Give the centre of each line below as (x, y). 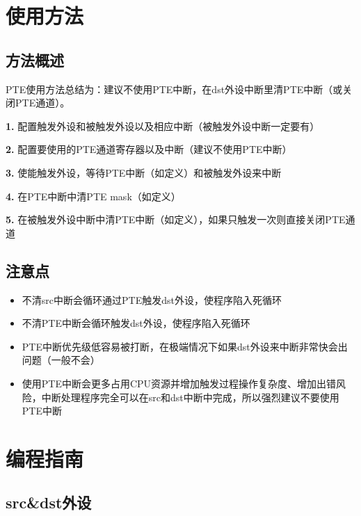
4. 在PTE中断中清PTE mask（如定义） (93, 196)
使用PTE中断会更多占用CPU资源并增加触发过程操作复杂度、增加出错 (179, 383)
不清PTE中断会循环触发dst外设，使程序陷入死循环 (136, 323)
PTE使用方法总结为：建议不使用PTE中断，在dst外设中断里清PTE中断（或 (174, 89)
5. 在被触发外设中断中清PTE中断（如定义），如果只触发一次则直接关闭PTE (176, 219)
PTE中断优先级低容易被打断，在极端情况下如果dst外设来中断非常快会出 (185, 346)
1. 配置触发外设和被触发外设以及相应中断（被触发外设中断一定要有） (163, 126)
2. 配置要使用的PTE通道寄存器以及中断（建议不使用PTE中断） (149, 149)
